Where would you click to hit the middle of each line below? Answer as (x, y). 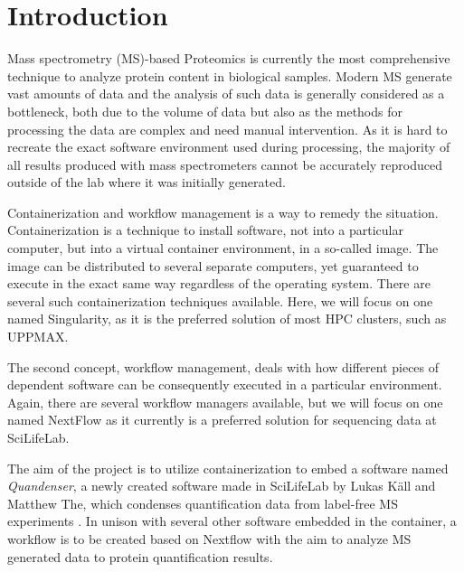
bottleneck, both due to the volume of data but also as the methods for (205, 111)
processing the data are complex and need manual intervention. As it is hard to (227, 129)
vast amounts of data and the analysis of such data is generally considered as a (226, 94)
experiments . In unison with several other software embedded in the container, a (232, 521)
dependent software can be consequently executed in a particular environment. (225, 384)
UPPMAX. (38, 337)
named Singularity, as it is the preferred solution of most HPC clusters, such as (227, 319)
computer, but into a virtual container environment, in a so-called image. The (223, 248)
